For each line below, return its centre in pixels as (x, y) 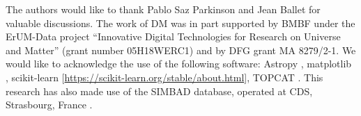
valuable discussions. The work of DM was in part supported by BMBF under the (180, 23)
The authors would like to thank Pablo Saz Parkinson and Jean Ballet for (163, 9)
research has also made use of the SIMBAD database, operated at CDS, (159, 91)
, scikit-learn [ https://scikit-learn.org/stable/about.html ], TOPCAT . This (164, 77)
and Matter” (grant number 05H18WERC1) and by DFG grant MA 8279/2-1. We (181, 50)
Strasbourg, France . (49, 105)
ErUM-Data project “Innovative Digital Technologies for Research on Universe (173, 36)
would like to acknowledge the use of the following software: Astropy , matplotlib (179, 64)
